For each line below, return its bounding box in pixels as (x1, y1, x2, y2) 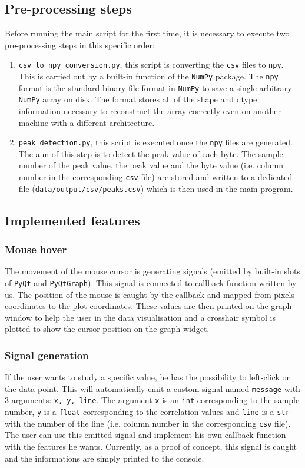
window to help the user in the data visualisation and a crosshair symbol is (5, 311, 276, 323)
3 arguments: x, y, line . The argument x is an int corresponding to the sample (5, 394, 300, 406)
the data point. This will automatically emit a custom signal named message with (5, 382, 300, 394)
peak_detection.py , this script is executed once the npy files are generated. (18, 136, 293, 148)
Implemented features (5, 211, 140, 229)
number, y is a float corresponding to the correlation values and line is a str (5, 406, 290, 418)
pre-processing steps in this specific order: (5, 38, 155, 51)
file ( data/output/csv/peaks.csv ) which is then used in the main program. (18, 182, 293, 194)
